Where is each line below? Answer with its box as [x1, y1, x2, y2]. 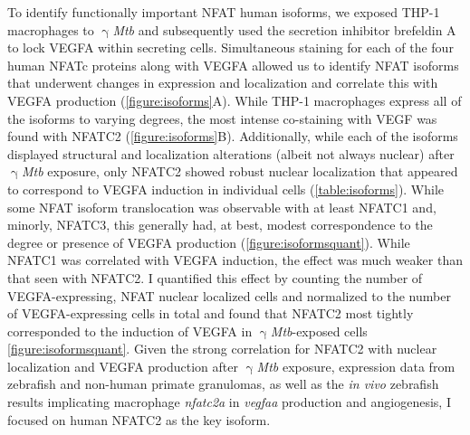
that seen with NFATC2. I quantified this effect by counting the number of [7, 268, 423, 287]
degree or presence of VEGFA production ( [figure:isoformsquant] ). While [7, 232, 410, 251]
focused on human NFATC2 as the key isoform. [7, 410, 271, 429]
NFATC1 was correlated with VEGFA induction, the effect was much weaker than [7, 251, 463, 270]
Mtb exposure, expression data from [256, 356, 456, 375]
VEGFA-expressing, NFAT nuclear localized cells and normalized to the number [7, 286, 451, 305]
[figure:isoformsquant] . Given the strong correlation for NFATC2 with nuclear [7, 339, 437, 358]
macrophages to [7, 20, 94, 39]
